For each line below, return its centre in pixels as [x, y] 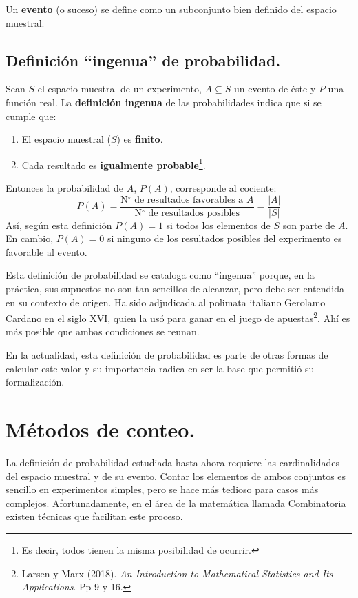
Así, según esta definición [59, 225]
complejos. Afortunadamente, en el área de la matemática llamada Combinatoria [176, 502]
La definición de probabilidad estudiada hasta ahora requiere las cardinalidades [172, 462]
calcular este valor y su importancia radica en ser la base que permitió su [160, 368]
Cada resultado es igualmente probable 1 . [114, 163]
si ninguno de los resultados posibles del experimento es [224, 238]
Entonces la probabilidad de [65, 188]
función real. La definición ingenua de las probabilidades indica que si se [164, 102]
